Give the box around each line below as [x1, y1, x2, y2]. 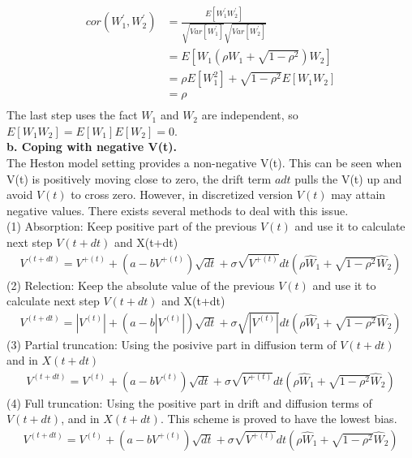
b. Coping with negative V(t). [6, 138, 178, 155]
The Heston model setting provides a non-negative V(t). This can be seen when [6, 153, 402, 171]
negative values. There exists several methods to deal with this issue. [6, 201, 349, 218]
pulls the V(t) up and [294, 170, 402, 187]
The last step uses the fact [6, 106, 138, 123]
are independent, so [201, 106, 298, 123]
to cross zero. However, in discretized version [71, 186, 294, 203]
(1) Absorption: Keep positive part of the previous [6, 218, 257, 235]
